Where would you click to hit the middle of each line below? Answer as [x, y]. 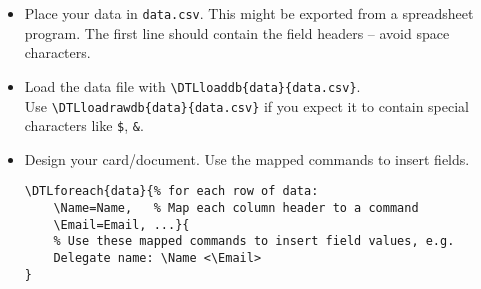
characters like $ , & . [84, 125]
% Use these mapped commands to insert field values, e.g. [254, 241]
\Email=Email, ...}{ [121, 224]
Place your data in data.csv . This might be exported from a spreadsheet [249, 13]
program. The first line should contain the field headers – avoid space [237, 32]
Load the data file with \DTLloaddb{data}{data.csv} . [192, 85]
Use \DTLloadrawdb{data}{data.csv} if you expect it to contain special [246, 105]
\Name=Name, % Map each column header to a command [236, 208]
